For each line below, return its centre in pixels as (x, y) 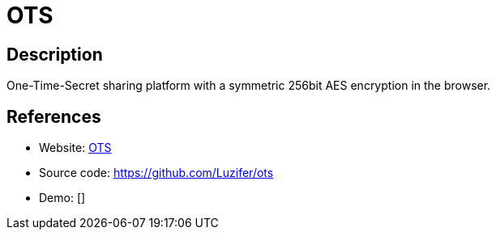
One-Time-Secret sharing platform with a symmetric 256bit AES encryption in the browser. (249, 86)
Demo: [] (62, 198)
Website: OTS (75, 148)
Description (55, 54)
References (54, 116)
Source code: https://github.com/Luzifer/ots (156, 173)
